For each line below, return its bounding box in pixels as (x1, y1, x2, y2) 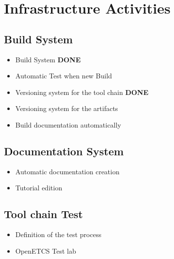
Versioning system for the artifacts (15, 103, 118, 113)
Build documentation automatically (15, 119, 122, 129)
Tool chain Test (4, 206, 83, 222)
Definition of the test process (15, 229, 102, 240)
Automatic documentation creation (15, 166, 120, 176)
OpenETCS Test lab (15, 245, 76, 256)
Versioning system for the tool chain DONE (15, 87, 149, 97)
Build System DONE (15, 54, 81, 64)
